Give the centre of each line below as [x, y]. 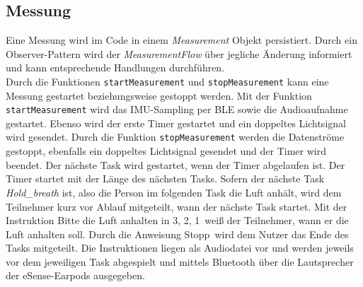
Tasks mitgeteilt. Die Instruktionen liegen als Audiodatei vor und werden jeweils [180, 248]
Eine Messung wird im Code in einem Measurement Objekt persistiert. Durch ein [181, 40]
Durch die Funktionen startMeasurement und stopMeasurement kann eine [167, 81]
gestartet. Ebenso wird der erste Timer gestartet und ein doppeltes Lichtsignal [176, 123]
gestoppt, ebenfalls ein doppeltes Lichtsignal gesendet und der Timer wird [166, 151]
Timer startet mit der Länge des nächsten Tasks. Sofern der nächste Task [165, 178]
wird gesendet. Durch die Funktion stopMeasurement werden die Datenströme [175, 137]
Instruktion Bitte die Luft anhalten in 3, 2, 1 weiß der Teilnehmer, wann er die [177, 220]
